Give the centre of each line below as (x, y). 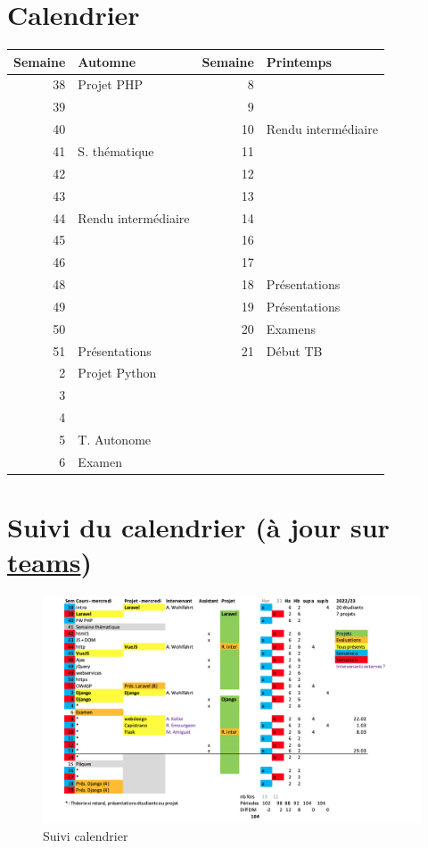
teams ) (49, 562)
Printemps (299, 61)
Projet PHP (110, 84)
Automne (107, 61)
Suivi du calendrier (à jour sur (198, 527)
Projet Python (117, 373)
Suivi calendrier (86, 836)
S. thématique (116, 151)
